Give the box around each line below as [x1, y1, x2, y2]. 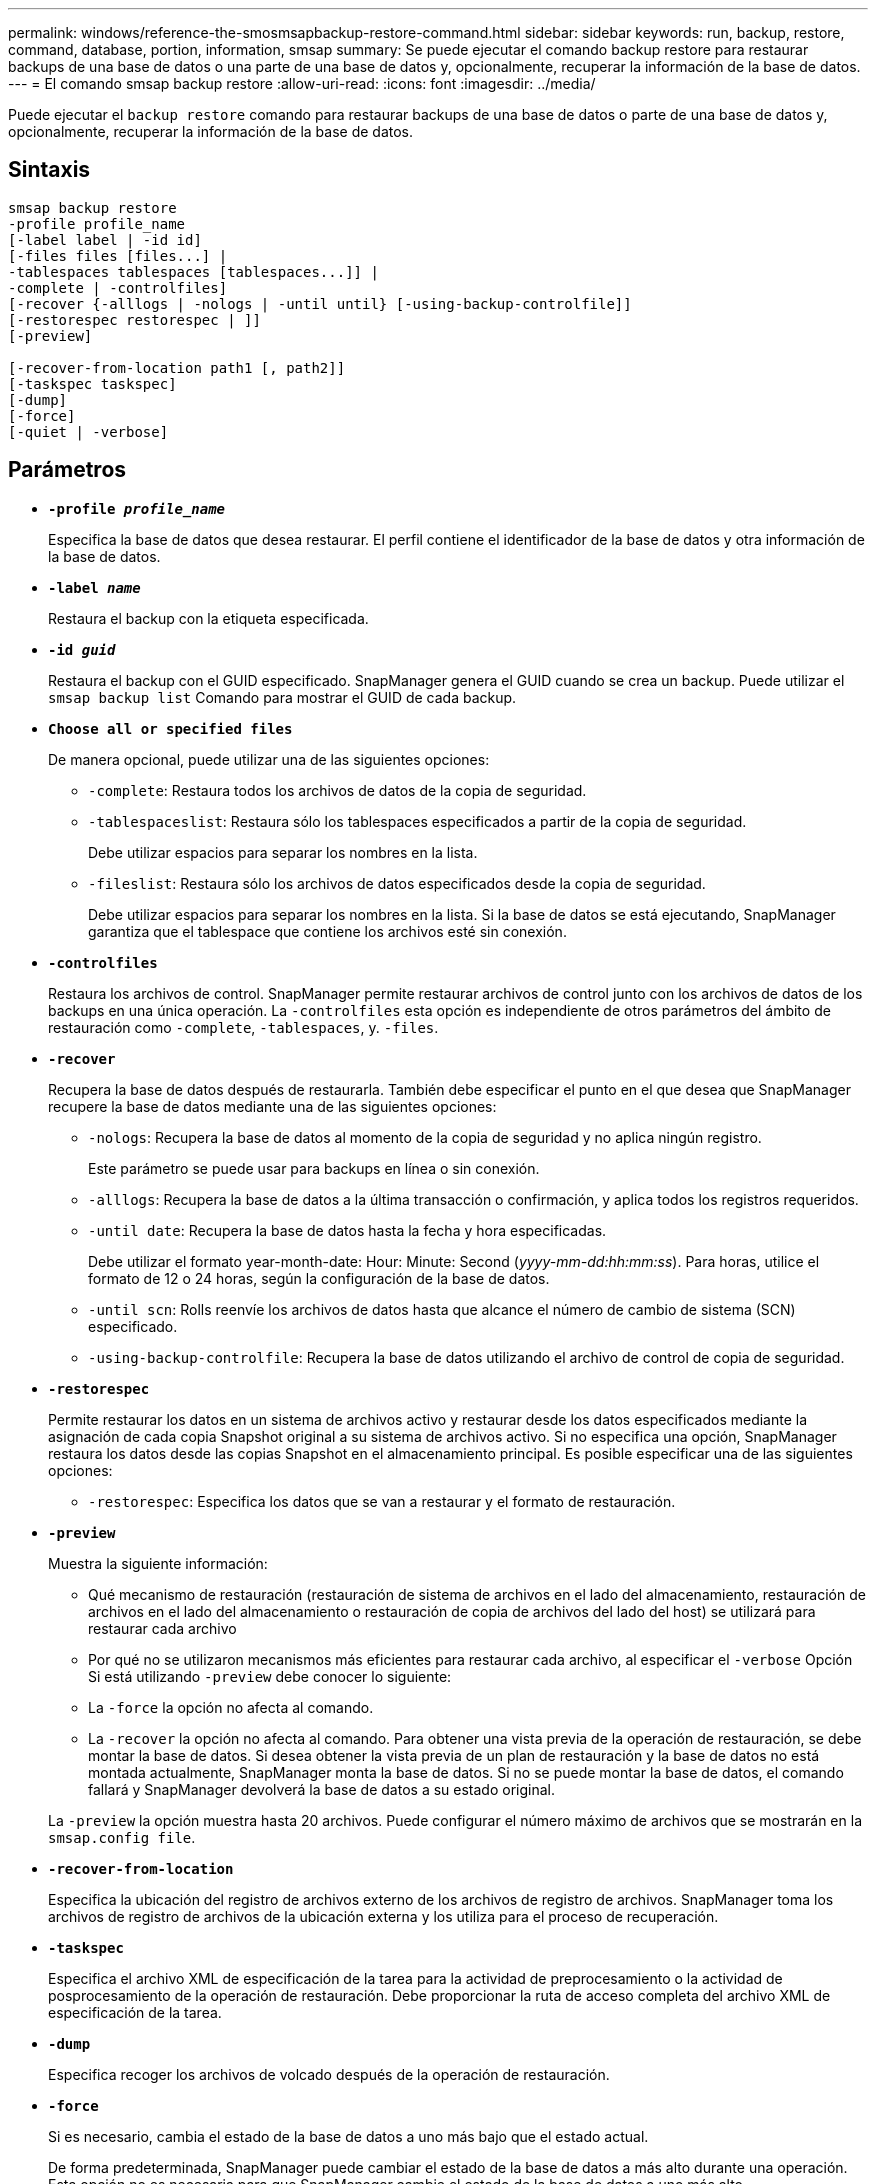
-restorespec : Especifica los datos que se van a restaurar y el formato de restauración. [88, 1492, 676, 1510]
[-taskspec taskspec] [8, 375, 177, 392]
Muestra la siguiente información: [48, 1554, 268, 1572]
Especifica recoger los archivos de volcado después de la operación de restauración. [48, 2065, 610, 2083]
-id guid [48, 641, 116, 658]
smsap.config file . [48, 1828, 196, 1846]
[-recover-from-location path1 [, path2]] [8, 359, 346, 376]
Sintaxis [8, 157, 91, 183]
